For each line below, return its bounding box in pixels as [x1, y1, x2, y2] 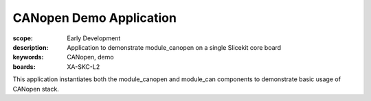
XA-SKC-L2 [67, 62, 100, 71]
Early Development [67, 34, 121, 42]
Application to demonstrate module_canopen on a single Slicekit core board [67, 43, 282, 51]
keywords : [12, 53, 44, 61]
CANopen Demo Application [12, 10, 177, 25]
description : [12, 43, 49, 51]
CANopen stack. [12, 85, 60, 93]
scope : [12, 34, 34, 42]
